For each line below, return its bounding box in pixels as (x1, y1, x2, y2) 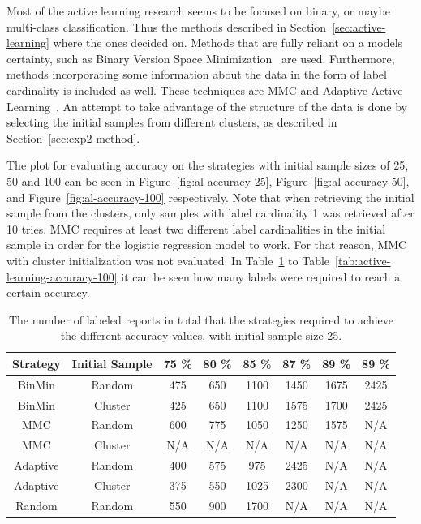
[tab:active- (335, 251, 391, 268)
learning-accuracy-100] (6, 268, 118, 285)
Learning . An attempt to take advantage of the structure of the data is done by (6, 97, 407, 114)
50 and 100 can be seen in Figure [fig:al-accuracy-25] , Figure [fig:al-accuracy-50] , (6, 172, 410, 189)
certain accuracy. (6, 284, 90, 301)
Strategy (12, 354, 61, 372)
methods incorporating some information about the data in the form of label (6, 66, 387, 83)
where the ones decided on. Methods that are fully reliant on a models (53, 34, 403, 51)
